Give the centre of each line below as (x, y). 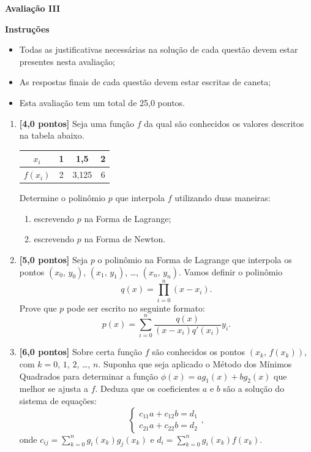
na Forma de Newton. (125, 239)
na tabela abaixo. (52, 135)
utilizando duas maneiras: (223, 198)
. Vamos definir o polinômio (230, 271)
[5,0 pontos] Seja (54, 259)
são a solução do (254, 389)
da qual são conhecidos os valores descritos (224, 123)
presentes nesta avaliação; (67, 61)
